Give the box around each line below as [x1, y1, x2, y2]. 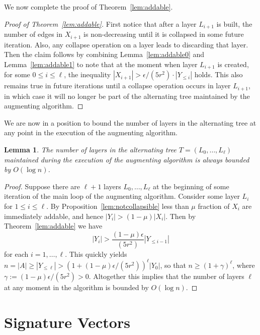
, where [232, 259, 255, 270]
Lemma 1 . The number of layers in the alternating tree [4, 144, 177, 154]
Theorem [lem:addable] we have [4, 220, 103, 231]
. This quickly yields [65, 248, 127, 259]
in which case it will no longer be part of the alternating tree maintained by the [4, 90, 250, 101]
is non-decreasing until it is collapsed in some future [83, 29, 244, 39]
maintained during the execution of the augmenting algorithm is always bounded [4, 154, 249, 164]
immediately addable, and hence [4, 210, 104, 221]
